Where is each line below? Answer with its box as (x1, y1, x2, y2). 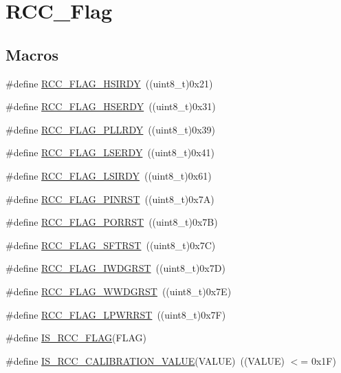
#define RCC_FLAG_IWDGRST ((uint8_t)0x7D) (5, 261, 225, 275)
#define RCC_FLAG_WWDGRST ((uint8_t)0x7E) (5, 284, 232, 298)
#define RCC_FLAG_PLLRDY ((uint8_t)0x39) (5, 122, 216, 136)
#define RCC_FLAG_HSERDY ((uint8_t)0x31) (5, 99, 216, 114)
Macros (5, 43, 58, 65)
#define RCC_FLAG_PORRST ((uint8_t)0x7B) (5, 215, 218, 229)
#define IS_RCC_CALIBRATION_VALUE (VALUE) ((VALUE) (5, 353, 285, 367)
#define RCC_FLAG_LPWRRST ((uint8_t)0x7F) (5, 307, 226, 321)
